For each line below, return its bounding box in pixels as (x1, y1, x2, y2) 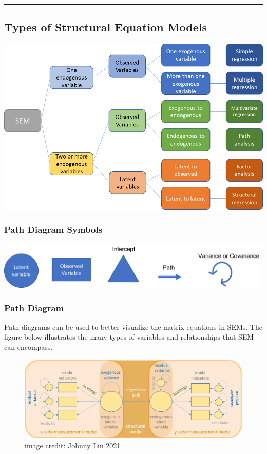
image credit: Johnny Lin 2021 (25, 440, 121, 450)
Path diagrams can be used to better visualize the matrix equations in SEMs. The (4, 321, 262, 332)
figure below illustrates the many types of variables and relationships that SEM (4, 331, 254, 342)
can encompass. (4, 342, 53, 352)
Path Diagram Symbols (4, 223, 103, 236)
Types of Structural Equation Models (4, 19, 207, 35)
